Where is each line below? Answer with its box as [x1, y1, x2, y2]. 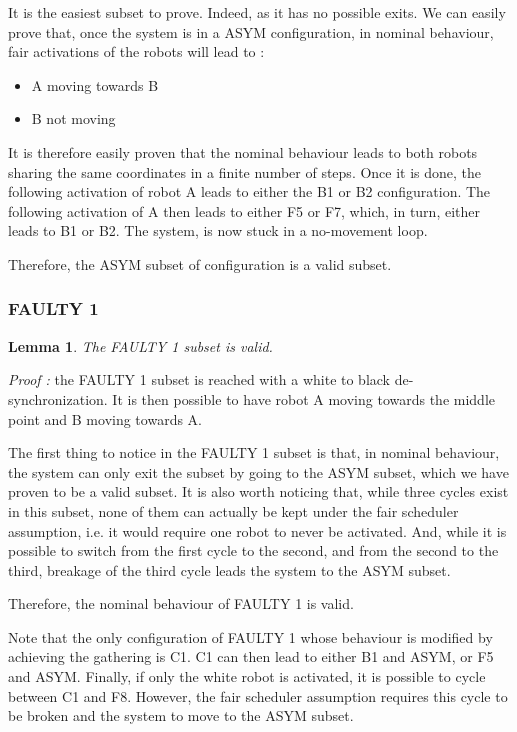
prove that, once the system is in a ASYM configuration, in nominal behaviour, [8, 21, 494, 42]
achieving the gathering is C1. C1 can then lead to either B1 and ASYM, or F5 [8, 646, 494, 667]
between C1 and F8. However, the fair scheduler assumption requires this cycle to [8, 685, 508, 706]
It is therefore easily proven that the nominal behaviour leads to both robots [8, 141, 478, 162]
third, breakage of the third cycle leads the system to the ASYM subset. [8, 559, 451, 580]
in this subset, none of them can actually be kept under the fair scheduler [8, 500, 459, 521]
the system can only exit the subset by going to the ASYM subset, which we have [8, 461, 509, 482]
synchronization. [8, 388, 108, 409]
